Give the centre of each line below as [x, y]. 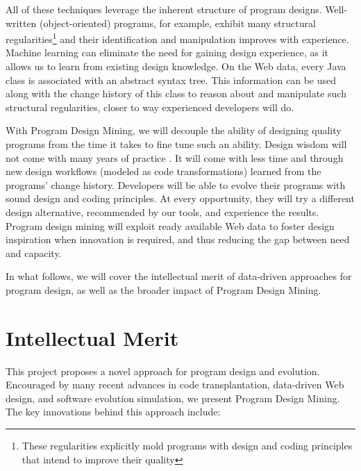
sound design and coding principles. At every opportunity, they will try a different [180, 198]
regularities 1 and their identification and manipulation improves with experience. [177, 38]
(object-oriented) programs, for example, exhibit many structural [178, 23]
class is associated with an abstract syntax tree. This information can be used [171, 80]
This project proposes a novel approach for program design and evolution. [163, 371]
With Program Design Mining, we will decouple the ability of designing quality [174, 130]
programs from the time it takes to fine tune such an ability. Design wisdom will [176, 144]
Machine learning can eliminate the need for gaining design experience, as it [167, 52]
